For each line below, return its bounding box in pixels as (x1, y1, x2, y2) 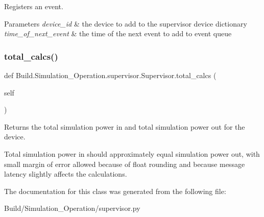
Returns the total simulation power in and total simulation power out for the (4, 121, 245, 132)
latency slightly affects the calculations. (4, 168, 127, 179)
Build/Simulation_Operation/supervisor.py (4, 203, 140, 213)
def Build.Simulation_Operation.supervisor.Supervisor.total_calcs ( (4, 70, 217, 80)
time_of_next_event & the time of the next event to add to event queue (4, 28, 232, 39)
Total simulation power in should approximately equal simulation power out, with (4, 148, 260, 159)
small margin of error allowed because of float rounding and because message (4, 158, 245, 169)
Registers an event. (4, 1, 63, 11)
